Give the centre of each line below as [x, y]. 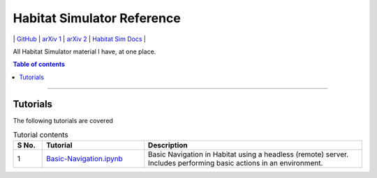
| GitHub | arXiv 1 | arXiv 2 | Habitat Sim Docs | [80, 39]
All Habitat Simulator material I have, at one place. [84, 51]
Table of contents [39, 64]
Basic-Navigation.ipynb [85, 159]
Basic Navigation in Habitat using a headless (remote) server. [248, 154]
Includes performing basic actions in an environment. [235, 163]
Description [168, 145]
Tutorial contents [41, 135]
